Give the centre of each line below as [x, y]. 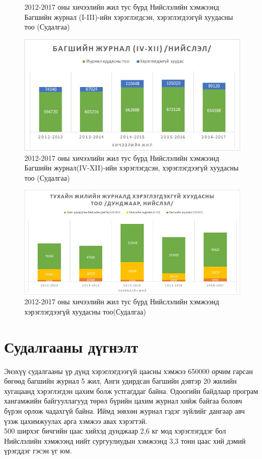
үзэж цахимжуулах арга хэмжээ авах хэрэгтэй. [76, 421]
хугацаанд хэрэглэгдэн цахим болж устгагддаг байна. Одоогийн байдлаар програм [131, 391]
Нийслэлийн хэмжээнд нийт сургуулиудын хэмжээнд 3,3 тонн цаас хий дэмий [125, 440]
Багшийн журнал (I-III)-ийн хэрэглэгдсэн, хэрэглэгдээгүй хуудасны [129, 17]
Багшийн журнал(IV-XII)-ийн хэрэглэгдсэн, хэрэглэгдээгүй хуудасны [132, 168]
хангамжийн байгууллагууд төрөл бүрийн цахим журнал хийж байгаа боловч [123, 401]
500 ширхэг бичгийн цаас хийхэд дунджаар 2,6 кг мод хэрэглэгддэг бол [115, 431]
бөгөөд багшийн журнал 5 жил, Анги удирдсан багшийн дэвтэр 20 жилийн [121, 381]
